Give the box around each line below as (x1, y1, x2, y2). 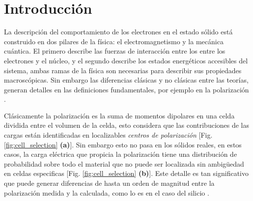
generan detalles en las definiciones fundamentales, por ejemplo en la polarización (4, 84, 249, 94)
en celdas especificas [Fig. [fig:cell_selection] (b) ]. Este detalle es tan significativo (4, 168, 249, 178)
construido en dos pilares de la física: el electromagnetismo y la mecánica (4, 36, 224, 46)
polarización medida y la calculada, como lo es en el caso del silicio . (4, 187, 209, 198)
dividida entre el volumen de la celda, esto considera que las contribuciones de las (4, 120, 250, 130)
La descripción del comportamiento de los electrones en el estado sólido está (4, 27, 233, 37)
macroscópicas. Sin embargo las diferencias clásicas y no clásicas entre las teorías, (4, 75, 249, 85)
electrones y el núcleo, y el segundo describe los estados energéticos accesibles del (4, 55, 248, 65)
